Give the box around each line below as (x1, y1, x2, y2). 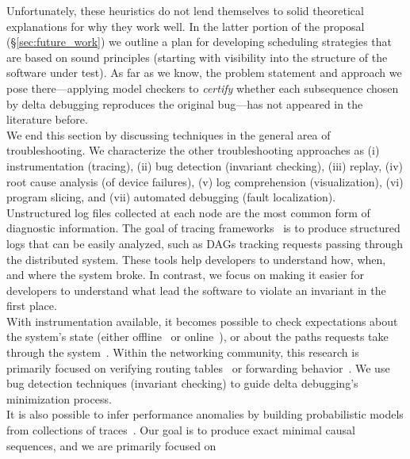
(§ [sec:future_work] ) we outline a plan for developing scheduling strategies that (6, 33, 393, 50)
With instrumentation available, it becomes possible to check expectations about (6, 312, 398, 329)
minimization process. (6, 390, 112, 407)
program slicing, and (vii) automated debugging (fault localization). (6, 189, 336, 205)
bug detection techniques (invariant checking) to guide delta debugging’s (6, 375, 358, 392)
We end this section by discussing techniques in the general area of (6, 126, 331, 143)
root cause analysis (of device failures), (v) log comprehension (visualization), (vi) (6, 173, 404, 189)
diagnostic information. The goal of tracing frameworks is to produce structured (6, 220, 400, 236)
